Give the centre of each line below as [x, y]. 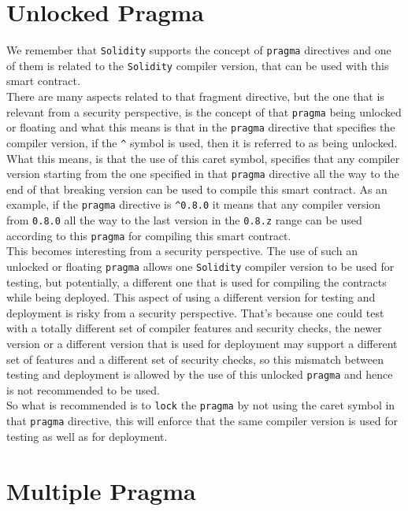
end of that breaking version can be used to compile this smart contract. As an [197, 189]
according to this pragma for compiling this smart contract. [149, 235]
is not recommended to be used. [83, 389]
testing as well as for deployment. [87, 436]
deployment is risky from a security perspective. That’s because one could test [195, 312]
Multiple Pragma [101, 490]
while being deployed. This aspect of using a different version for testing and [191, 297]
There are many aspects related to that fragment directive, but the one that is [195, 96]
